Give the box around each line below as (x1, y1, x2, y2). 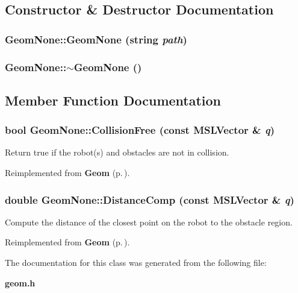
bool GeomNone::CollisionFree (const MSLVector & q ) (5, 122, 275, 137)
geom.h (5, 276, 36, 289)
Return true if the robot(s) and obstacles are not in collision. (5, 146, 229, 159)
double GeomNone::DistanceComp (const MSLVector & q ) (5, 192, 294, 207)
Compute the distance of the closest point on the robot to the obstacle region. (5, 215, 293, 228)
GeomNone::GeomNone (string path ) (5, 31, 187, 46)
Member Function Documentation (5, 90, 222, 109)
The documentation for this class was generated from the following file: (5, 256, 267, 269)
